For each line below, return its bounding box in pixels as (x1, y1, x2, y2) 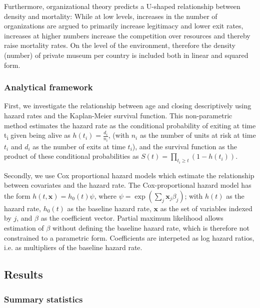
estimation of (4, 223, 44, 233)
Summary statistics (4, 293, 83, 305)
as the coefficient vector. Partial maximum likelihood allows (40, 213, 223, 223)
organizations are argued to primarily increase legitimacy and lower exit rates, (4, 20, 243, 31)
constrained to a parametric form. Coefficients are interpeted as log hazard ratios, (4, 232, 254, 243)
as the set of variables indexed (160, 203, 252, 213)
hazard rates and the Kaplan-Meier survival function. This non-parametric (4, 110, 232, 120)
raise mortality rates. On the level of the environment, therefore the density (4, 40, 235, 50)
